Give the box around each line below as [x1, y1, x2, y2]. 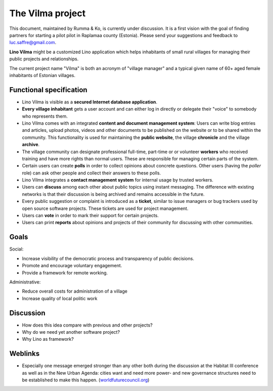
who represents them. [22, 113, 68, 119]
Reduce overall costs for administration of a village [22, 288, 127, 294]
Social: [9, 246, 24, 252]
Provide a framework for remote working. [22, 269, 108, 276]
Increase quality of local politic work [22, 295, 98, 301]
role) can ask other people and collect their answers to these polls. [22, 170, 161, 176]
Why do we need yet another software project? [22, 329, 120, 335]
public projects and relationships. [9, 56, 79, 62]
